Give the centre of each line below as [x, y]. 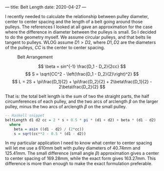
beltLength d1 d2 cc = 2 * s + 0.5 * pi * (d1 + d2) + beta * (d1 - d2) [81, 120]
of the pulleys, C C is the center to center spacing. [55, 47]
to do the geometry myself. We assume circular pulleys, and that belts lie [78, 37]
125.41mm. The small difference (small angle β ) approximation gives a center [82, 153]
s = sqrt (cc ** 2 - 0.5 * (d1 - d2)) [50, 133]
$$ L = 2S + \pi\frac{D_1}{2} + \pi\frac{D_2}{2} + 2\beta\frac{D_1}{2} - [82, 82]
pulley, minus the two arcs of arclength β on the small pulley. [66, 106]
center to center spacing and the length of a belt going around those [74, 22]
